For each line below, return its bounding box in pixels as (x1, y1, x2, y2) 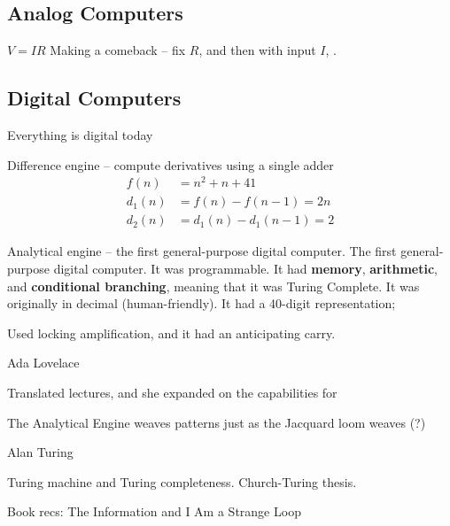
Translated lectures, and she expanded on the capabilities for (7, 383, 337, 401)
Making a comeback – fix (50, 41, 186, 59)
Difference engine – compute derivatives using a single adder (7, 155, 334, 174)
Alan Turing (7, 443, 74, 461)
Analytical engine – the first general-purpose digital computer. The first (7, 242, 397, 260)
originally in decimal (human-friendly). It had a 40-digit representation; (7, 294, 396, 313)
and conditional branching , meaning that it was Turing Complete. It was (7, 276, 420, 295)
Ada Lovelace (7, 353, 80, 372)
